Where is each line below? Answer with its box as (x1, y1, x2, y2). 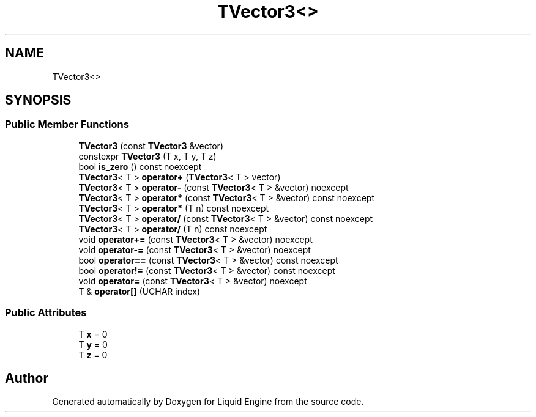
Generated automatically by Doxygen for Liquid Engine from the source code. (52, 396, 364, 407)
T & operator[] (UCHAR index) (78, 286, 201, 297)
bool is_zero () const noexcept (78, 161, 202, 172)
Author (5, 370, 48, 386)
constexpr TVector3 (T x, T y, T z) (78, 150, 217, 161)
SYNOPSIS (5, 92, 72, 108)
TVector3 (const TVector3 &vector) (78, 140, 223, 151)
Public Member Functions (5, 118, 129, 131)
